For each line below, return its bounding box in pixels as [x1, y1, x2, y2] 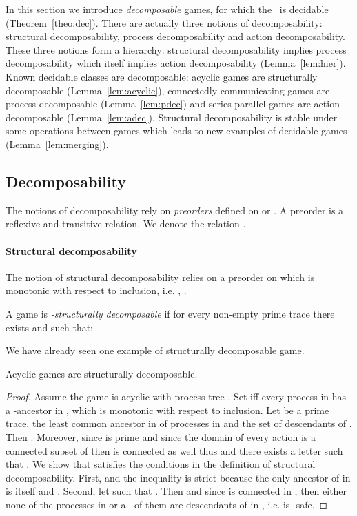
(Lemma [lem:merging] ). [6, 136, 109, 151]
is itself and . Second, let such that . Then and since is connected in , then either [6, 484, 347, 498]
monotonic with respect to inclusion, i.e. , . [6, 283, 187, 298]
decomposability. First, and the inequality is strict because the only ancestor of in [6, 470, 351, 484]
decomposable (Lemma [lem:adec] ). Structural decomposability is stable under [6, 110, 338, 124]
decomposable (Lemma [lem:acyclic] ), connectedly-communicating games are [6, 83, 330, 97]
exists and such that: [6, 320, 94, 334]
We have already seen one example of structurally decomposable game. [6, 343, 305, 358]
